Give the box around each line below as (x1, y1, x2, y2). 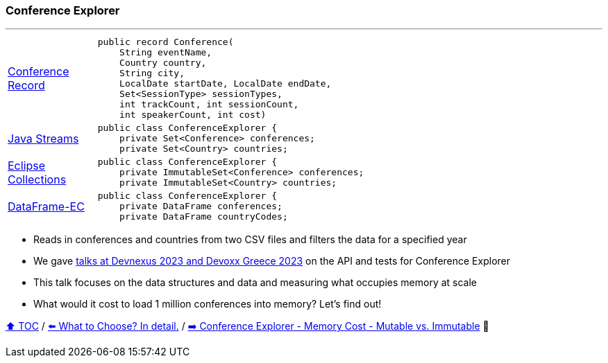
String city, (119, 68, 185, 79)
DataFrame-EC (8, 199, 85, 213)
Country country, (119, 57, 207, 69)
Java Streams (8, 131, 79, 145)
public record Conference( (97, 37, 234, 48)
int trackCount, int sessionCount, (119, 99, 299, 110)
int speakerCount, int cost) (119, 109, 267, 121)
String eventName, (119, 47, 212, 58)
